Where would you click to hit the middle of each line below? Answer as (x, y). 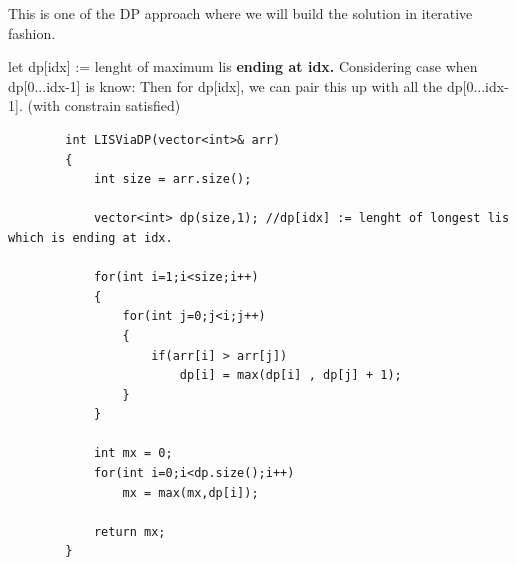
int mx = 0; (133, 453)
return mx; (129, 531)
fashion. (32, 32)
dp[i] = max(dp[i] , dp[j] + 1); (290, 375)
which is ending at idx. (90, 237)
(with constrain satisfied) (104, 105)
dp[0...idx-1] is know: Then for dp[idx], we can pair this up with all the (225, 85)
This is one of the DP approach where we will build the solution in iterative (240, 13)
